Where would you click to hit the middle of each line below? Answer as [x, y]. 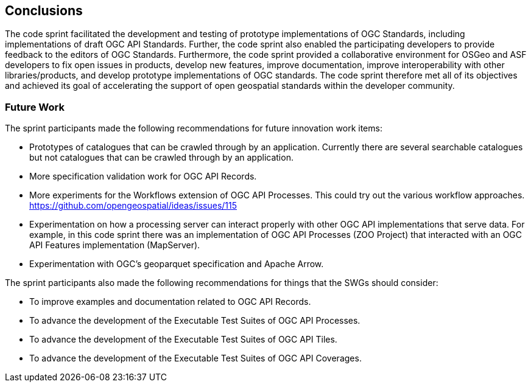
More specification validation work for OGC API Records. [143, 176]
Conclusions [44, 11]
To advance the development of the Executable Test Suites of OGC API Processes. [195, 321]
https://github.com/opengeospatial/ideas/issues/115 [133, 206]
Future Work [35, 107]
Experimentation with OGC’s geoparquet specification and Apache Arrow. [177, 264]
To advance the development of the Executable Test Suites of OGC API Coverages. [195, 358]
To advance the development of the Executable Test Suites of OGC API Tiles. [183, 340]
